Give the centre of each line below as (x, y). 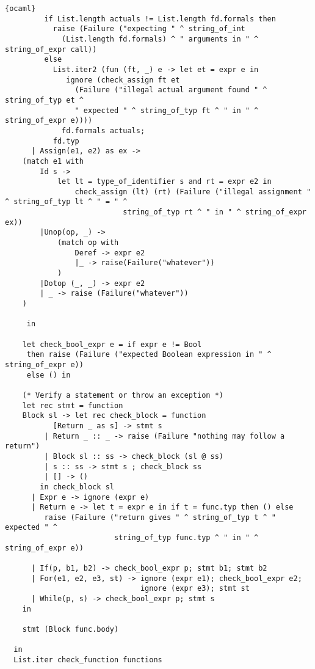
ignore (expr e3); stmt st (195, 589)
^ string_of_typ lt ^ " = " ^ (66, 202)
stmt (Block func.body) (71, 630)
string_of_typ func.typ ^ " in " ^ (186, 538)
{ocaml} (20, 9)
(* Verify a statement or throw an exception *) (123, 395)
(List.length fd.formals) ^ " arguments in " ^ (160, 39)
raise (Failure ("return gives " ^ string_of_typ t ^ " (160, 517)
